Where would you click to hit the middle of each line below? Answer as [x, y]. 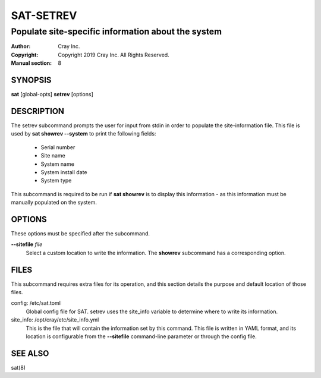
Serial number [58, 147]
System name [57, 164]
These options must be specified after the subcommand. [81, 234]
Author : [21, 46]
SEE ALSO [30, 353]
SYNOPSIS [31, 80]
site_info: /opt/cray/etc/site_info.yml [55, 320]
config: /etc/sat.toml [36, 303]
